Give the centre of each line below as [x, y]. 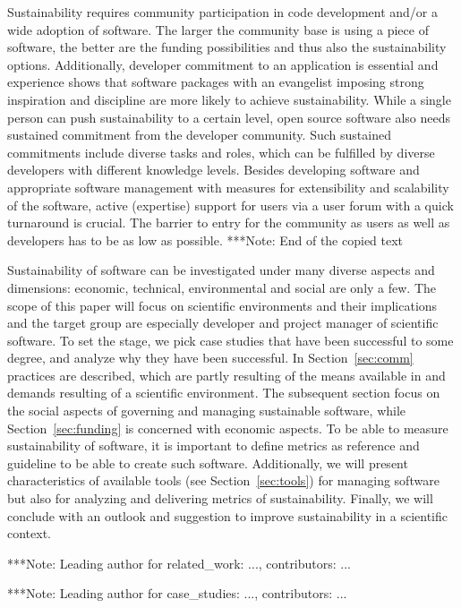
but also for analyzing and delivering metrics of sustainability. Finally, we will [220, 498]
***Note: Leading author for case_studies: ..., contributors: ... [177, 593]
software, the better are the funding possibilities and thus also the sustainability [227, 47]
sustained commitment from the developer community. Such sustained [199, 135]
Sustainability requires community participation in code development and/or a [223, 12]
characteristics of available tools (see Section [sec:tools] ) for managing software [223, 480]
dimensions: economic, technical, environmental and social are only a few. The [222, 287]
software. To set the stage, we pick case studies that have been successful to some [230, 340]
